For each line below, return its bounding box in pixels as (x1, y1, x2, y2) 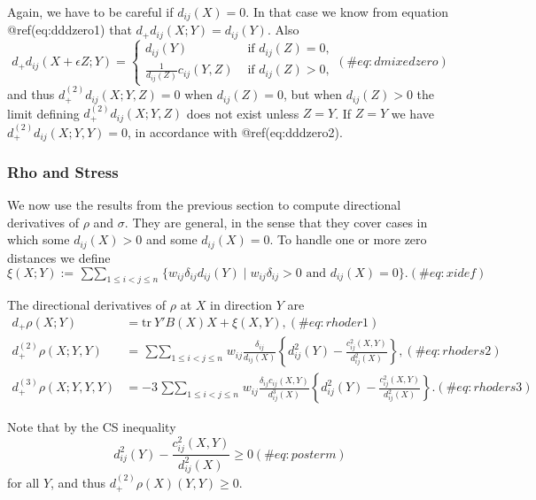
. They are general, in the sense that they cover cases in (124, 212, 428, 231)
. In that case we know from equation (245, 3, 449, 20)
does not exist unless (186, 104, 299, 122)
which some (7, 230, 70, 249)
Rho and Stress (7, 160, 119, 182)
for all (7, 473, 40, 492)
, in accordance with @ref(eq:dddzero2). (128, 122, 343, 141)
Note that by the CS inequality (7, 418, 176, 436)
